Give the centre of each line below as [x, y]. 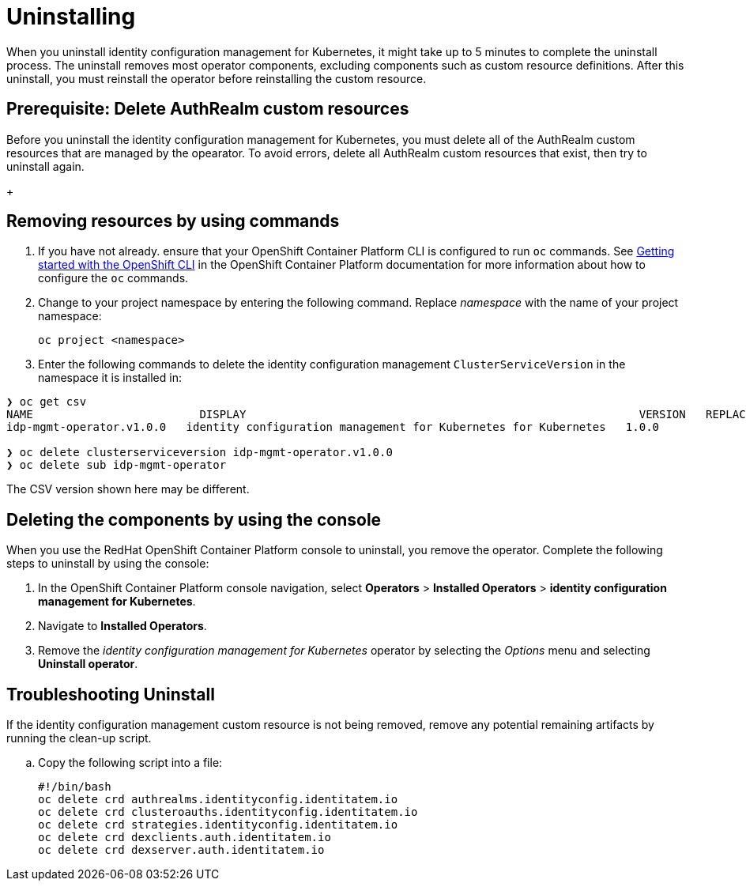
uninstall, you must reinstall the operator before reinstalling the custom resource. [217, 78]
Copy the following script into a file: [130, 763]
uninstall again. [45, 166]
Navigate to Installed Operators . [122, 626]
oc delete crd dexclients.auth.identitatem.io [185, 838]
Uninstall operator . [88, 664]
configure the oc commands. [113, 278]
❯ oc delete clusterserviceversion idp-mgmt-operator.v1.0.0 [200, 453]
